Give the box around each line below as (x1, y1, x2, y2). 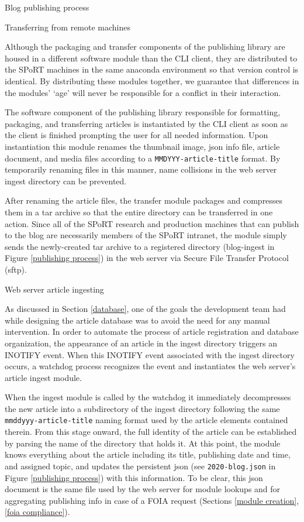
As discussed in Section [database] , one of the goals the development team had (5, 303, 286, 315)
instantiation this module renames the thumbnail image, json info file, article (5, 140, 280, 152)
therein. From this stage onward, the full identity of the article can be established (5, 425, 297, 438)
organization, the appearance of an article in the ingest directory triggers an (5, 336, 277, 349)
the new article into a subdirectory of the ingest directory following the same (5, 402, 280, 414)
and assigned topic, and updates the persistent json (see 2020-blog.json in (5, 459, 276, 472)
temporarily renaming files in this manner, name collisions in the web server (5, 163, 277, 176)
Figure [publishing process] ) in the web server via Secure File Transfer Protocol (5, 252, 289, 264)
